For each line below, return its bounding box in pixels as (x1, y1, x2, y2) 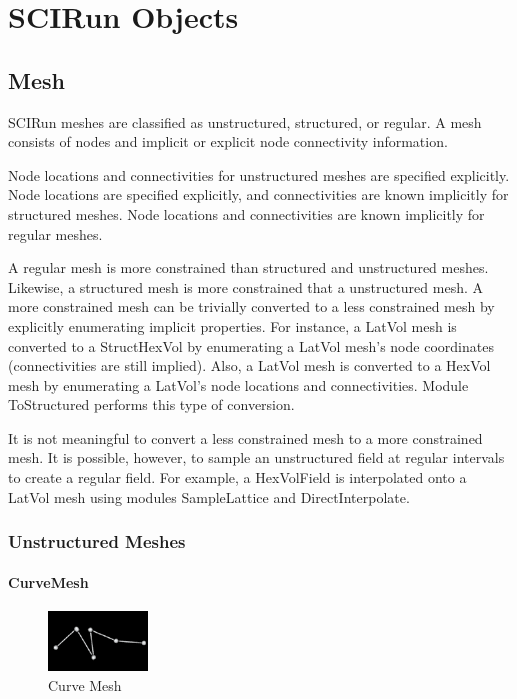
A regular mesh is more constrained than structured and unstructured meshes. (8, 257, 489, 278)
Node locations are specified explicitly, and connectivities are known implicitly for (8, 184, 509, 205)
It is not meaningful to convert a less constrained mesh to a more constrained (8, 427, 483, 448)
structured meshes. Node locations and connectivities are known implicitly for (8, 203, 485, 224)
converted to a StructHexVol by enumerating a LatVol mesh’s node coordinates (8, 335, 494, 356)
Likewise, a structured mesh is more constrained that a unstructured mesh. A (8, 276, 483, 297)
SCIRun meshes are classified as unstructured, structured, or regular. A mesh (8, 111, 482, 132)
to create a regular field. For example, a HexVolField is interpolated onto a (8, 467, 467, 488)
